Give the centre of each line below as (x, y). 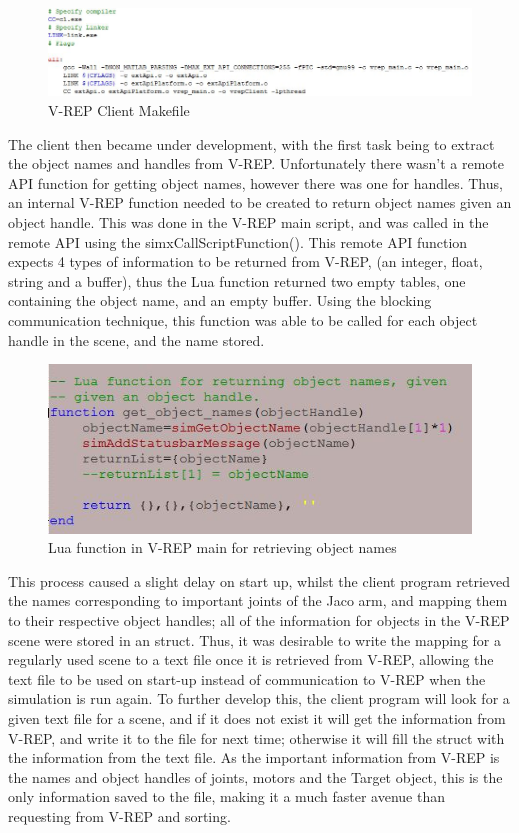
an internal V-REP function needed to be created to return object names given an (260, 202)
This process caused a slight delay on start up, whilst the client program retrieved (259, 580)
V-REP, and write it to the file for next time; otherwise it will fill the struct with (256, 737)
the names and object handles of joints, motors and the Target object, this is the (255, 776)
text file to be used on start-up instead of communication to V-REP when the (247, 678)
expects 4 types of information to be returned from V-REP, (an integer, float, (245, 261)
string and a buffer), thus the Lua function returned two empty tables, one (237, 280)
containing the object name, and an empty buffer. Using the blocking (220, 300)
